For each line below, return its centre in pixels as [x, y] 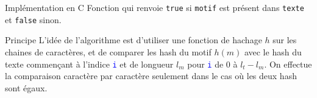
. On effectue [288, 64]
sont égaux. [26, 87]
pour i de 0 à [212, 64]
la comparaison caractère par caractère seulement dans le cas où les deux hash [151, 76]
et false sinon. [33, 19]
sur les [285, 40]
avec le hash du [273, 51]
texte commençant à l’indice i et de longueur [89, 64]
